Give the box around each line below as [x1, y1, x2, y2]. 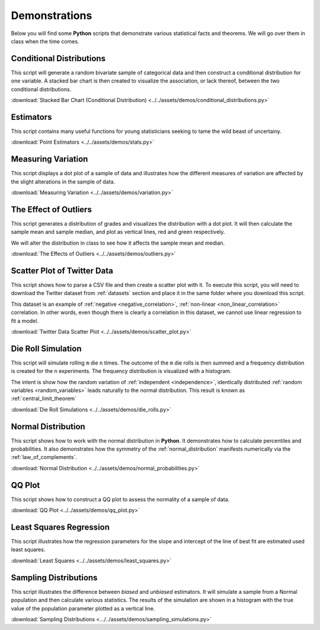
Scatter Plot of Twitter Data [11, 265, 114, 276]
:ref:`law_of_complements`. [11, 454, 77, 461]
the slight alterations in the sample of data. [11, 178, 116, 185]
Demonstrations [11, 9, 92, 22]
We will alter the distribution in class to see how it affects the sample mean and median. [11, 239, 225, 246]
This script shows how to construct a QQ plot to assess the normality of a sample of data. [11, 496, 230, 503]
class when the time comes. [11, 37, 79, 45]
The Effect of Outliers [11, 204, 92, 214]
